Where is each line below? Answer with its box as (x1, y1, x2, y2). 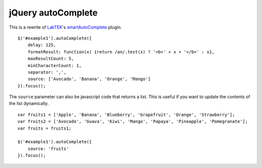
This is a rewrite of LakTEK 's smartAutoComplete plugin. (9, 24, 122, 30)
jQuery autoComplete (9, 7, 98, 18)
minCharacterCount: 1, (27, 63, 82, 68)
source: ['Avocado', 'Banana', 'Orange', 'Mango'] (27, 76, 151, 82)
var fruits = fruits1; (17, 125, 72, 131)
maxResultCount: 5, (27, 56, 74, 62)
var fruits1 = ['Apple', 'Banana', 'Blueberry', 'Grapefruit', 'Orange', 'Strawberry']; (17, 112, 235, 118)
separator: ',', (27, 69, 66, 75)
